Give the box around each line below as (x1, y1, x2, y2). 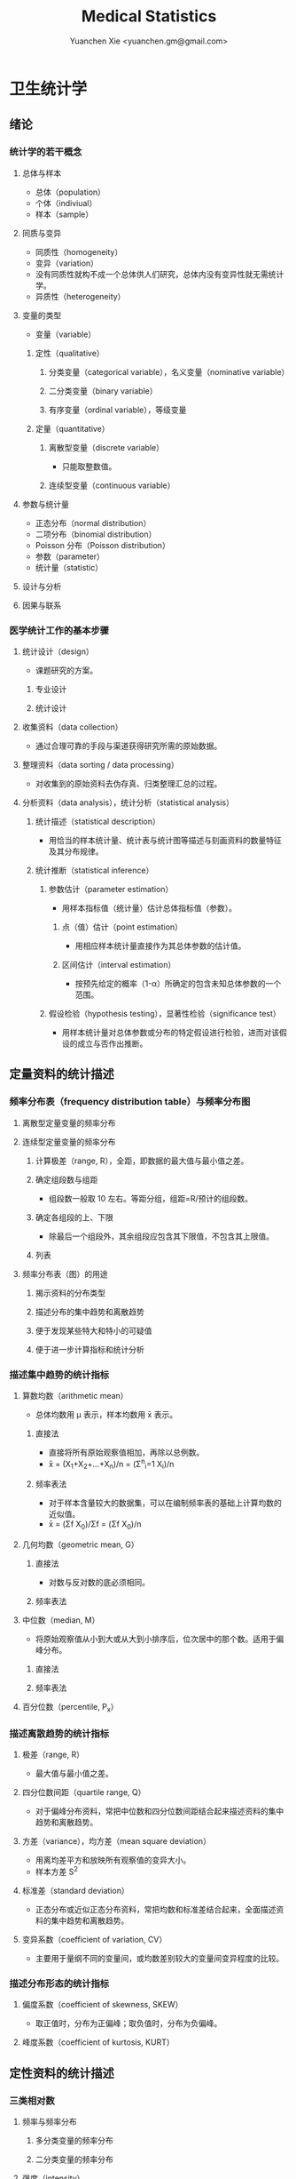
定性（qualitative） (35, 347, 105, 358)
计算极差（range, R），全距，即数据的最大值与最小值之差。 (35, 1155, 249, 1166)
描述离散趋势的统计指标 (9, 1727, 109, 1739)
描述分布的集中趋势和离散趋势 (35, 1306, 144, 1317)
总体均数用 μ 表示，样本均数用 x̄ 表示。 (35, 1409, 178, 1419)
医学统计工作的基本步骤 (9, 624, 109, 636)
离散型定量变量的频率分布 (21, 1117, 116, 1128)
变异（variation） (35, 258, 99, 268)
